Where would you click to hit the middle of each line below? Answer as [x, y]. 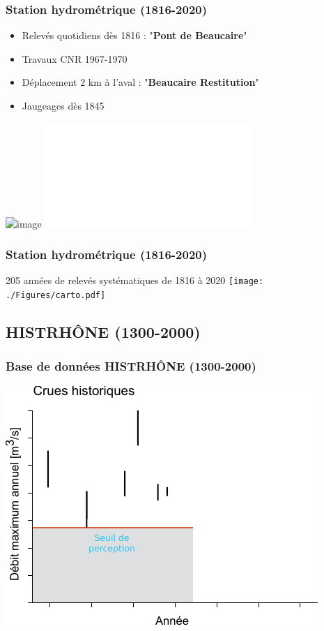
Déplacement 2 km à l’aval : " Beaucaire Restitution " [140, 82]
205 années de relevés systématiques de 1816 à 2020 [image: [135, 280]
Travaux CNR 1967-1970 [75, 58]
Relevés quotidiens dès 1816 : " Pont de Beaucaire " [134, 35]
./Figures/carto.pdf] [56, 296]
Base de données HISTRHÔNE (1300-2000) [131, 366]
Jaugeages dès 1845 [63, 105]
